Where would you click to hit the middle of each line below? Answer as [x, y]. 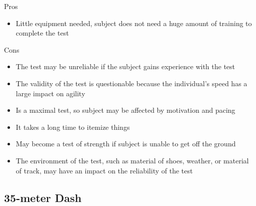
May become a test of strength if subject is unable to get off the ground [126, 144]
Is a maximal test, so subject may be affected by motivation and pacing [125, 110]
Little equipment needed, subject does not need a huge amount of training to [134, 23]
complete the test [42, 33]
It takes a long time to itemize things [73, 127]
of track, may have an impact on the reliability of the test [104, 170]
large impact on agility [50, 93]
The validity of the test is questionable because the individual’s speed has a [131, 83]
